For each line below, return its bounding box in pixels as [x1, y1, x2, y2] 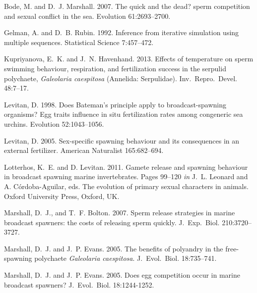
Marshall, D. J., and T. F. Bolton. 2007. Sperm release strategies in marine [4, 207, 235, 218]
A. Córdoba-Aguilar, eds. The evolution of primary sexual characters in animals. [4, 181, 249, 191]
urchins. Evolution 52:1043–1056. [4, 118, 104, 129]
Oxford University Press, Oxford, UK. [4, 191, 120, 201]
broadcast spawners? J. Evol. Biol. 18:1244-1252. [4, 279, 154, 290]
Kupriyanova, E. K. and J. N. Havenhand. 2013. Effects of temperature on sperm [4, 53, 254, 64]
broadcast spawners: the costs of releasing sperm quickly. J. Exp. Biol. [4, 217, 220, 227]
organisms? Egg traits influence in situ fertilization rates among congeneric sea [4, 109, 243, 119]
